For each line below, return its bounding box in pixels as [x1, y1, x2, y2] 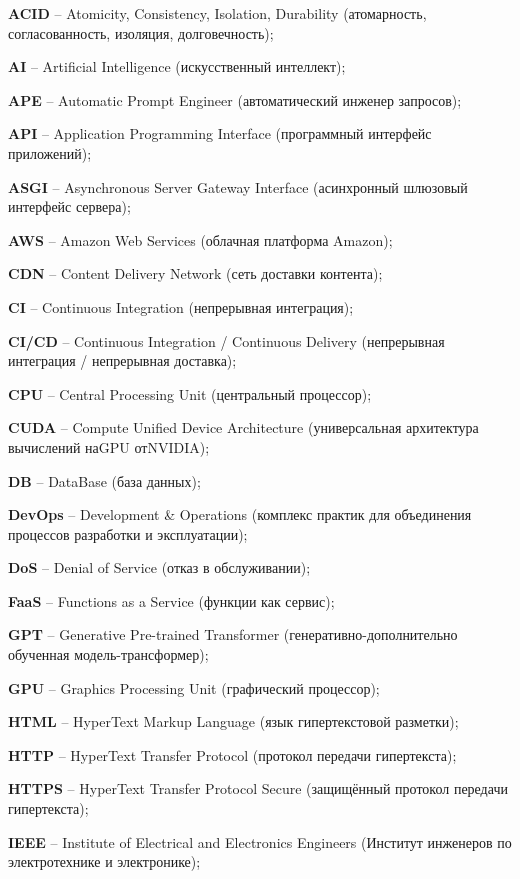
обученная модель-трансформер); [8, 644, 209, 665]
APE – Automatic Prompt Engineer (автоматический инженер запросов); [8, 89, 462, 110]
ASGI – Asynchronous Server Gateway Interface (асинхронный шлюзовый [8, 176, 468, 197]
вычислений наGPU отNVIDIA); [8, 436, 210, 457]
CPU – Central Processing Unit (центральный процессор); [8, 383, 372, 404]
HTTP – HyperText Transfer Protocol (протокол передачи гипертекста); [8, 744, 457, 765]
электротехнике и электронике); [8, 851, 201, 872]
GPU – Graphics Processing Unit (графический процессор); [8, 677, 380, 698]
